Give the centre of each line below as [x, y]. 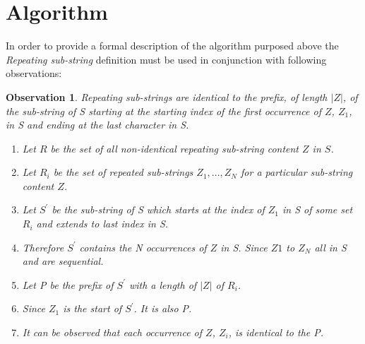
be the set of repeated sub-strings [123, 172]
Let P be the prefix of [68, 284]
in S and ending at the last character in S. [97, 125]
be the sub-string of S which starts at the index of [158, 209]
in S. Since [244, 247]
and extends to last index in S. [102, 224]
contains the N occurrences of [143, 247]
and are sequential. [63, 261]
